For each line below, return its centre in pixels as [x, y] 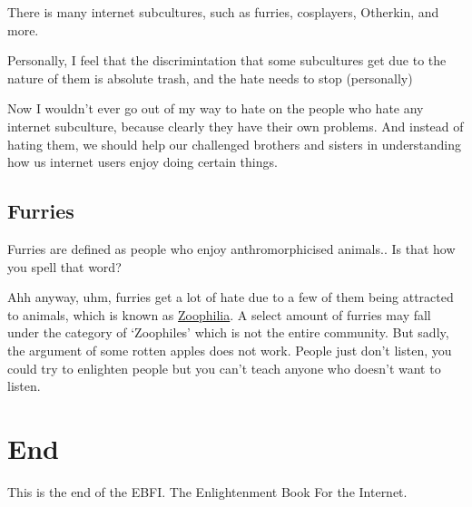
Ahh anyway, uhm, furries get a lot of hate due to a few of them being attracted [231, 297]
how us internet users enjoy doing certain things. [143, 162]
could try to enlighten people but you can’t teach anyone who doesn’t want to [224, 368]
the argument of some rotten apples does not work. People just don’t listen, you [230, 350]
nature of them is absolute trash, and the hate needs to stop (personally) [210, 78]
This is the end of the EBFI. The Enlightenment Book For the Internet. [207, 491]
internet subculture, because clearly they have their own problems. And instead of [236, 126]
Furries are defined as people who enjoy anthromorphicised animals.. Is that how [231, 248]
